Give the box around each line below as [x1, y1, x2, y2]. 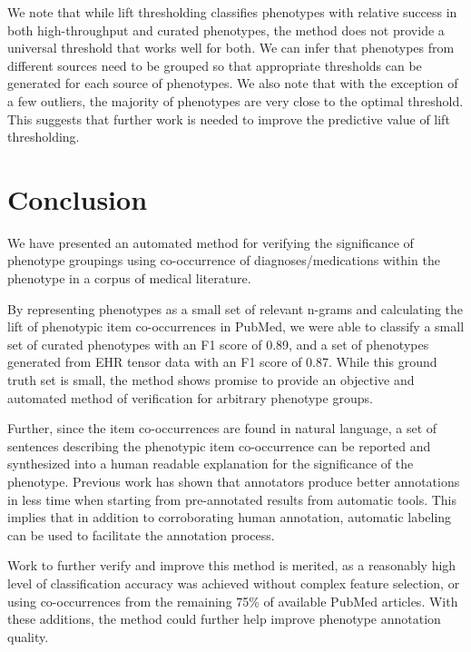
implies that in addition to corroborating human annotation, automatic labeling [7, 508, 452, 527]
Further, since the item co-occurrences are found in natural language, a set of [7, 419, 437, 438]
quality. [7, 627, 49, 646]
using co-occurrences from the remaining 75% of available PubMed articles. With [7, 591, 458, 610]
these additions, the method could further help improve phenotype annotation [7, 609, 441, 628]
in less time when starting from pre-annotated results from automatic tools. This [7, 489, 456, 509]
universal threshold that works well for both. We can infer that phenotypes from [7, 38, 455, 57]
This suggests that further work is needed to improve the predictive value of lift [7, 109, 450, 128]
